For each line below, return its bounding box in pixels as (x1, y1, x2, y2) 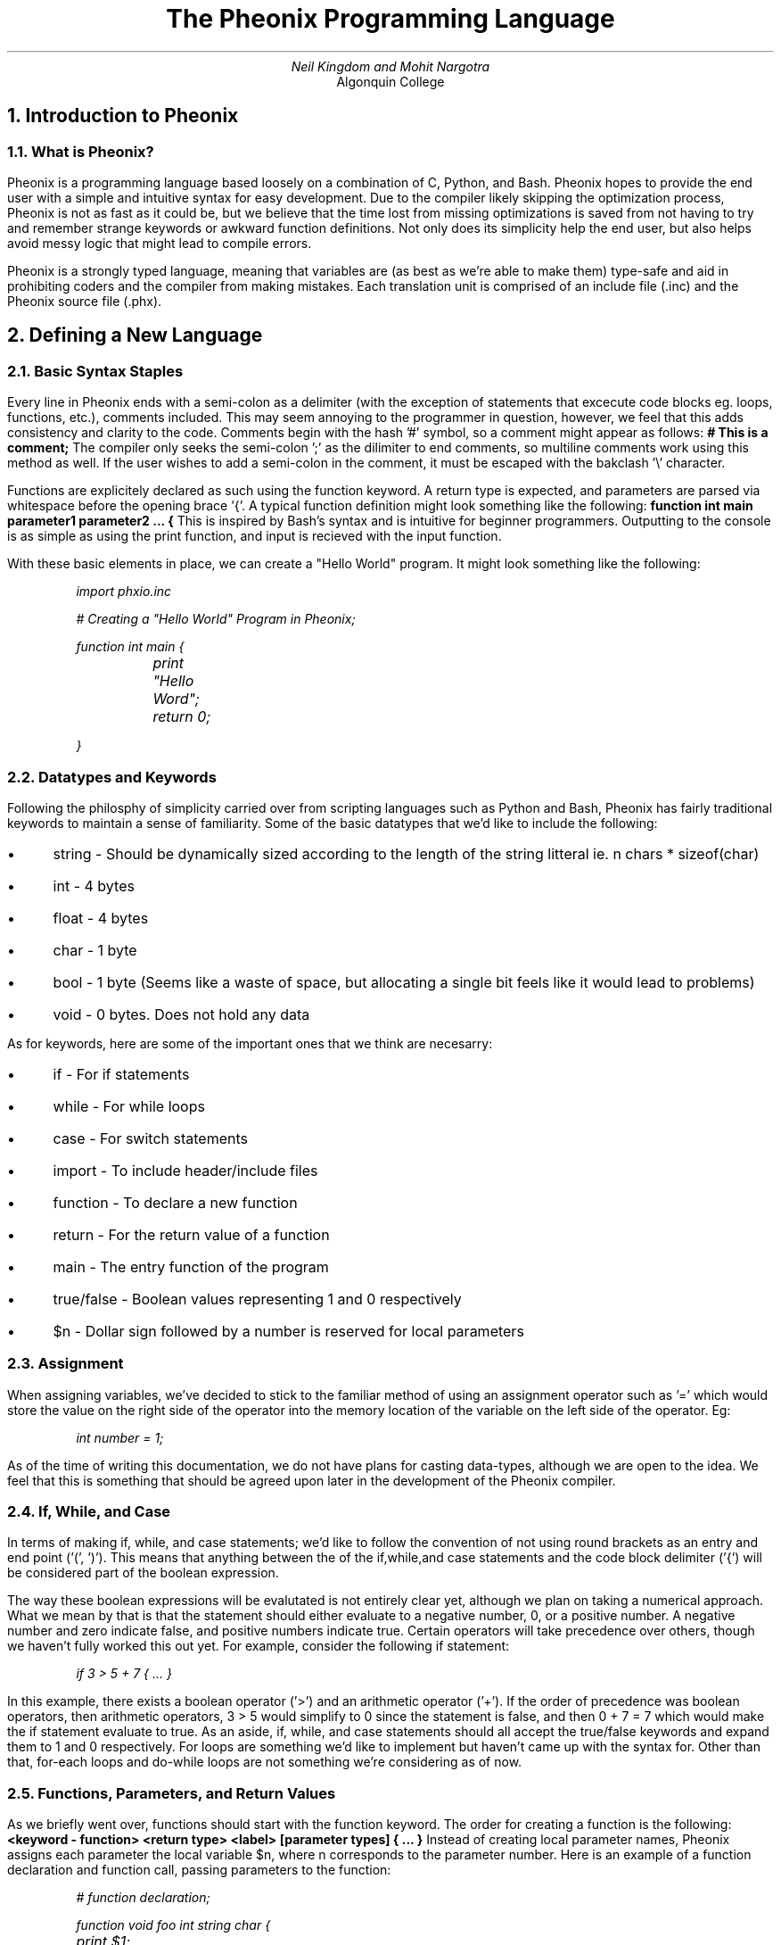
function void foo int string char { (76, 1917, 271, 1933)
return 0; (152, 708, 211, 726)
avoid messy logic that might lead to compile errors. (7, 235, 312, 251)
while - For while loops (53, 1097, 205, 1115)
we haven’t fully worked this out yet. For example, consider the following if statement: (7, 1638, 510, 1654)
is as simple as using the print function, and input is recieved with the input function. (7, 528, 502, 544)
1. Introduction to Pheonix (7, 104, 239, 128)
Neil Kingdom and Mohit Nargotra (291, 58, 490, 74)
